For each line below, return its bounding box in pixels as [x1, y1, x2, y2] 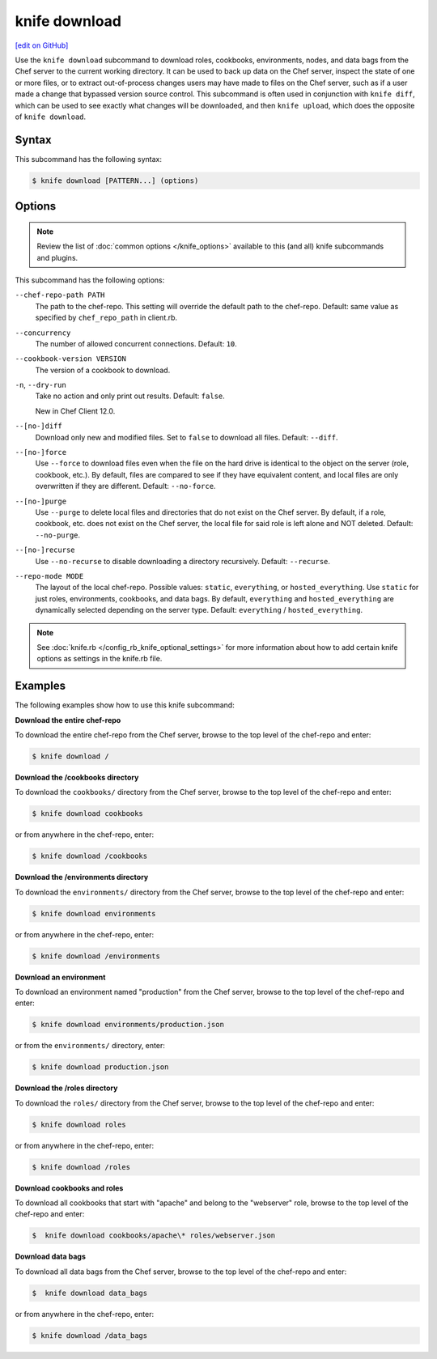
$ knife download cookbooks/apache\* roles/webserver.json [32, 1231, 276, 1240]
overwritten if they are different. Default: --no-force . [35, 482, 216, 491]
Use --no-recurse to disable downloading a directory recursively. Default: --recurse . [35, 556, 331, 566]
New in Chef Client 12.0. [35, 406, 116, 416]
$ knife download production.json [32, 1063, 169, 1072]
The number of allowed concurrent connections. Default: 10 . [35, 338, 238, 348]
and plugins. [36, 253, 78, 262]
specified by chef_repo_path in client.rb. [35, 312, 178, 323]
